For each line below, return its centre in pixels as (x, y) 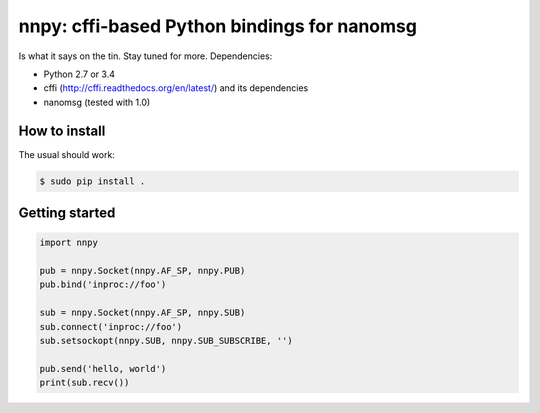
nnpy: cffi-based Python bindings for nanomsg (217, 26)
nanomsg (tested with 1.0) (97, 102)
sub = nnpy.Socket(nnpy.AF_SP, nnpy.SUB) (142, 313)
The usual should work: (66, 154)
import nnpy (69, 243)
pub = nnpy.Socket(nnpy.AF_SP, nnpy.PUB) (142, 270)
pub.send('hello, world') (103, 368)
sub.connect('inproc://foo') (111, 326)
